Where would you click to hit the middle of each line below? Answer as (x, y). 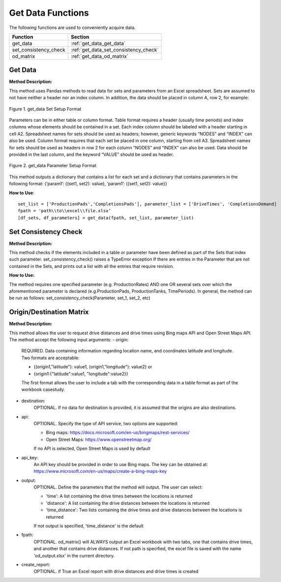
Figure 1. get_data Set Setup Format (45, 109)
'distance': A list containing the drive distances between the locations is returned (128, 503)
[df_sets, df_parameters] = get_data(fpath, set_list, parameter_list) (106, 218)
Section (80, 37)
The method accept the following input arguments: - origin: (69, 340)
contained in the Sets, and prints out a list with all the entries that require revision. (92, 266)
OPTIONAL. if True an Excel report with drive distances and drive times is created (116, 571)
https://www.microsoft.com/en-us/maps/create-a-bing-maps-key (100, 471)
